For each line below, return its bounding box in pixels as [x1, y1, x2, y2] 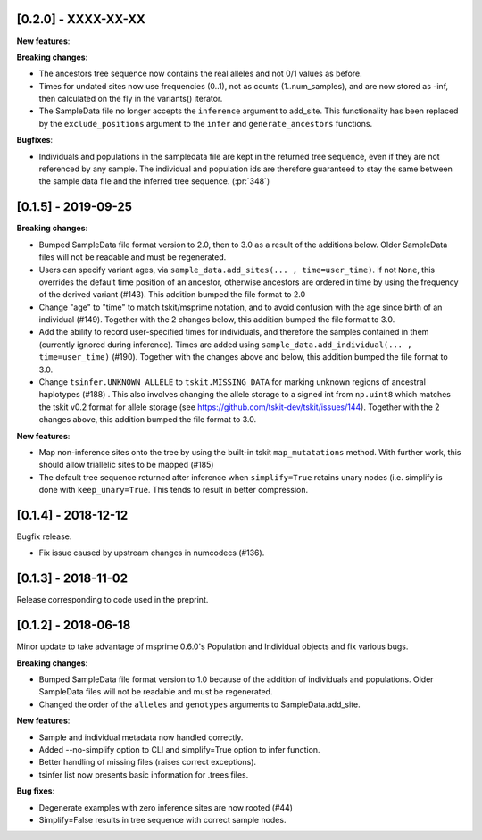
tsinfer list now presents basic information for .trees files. [38, 769, 249, 780]
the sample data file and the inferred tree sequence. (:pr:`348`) [38, 176, 270, 187]
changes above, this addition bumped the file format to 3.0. [38, 414, 257, 425]
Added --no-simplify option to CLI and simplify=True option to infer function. [38, 744, 320, 754]
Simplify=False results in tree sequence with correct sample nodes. [38, 814, 287, 825]
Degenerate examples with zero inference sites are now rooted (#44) [38, 802, 294, 812]
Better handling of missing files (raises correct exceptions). [38, 757, 257, 768]
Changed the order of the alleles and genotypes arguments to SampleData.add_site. [38, 699, 361, 710]
